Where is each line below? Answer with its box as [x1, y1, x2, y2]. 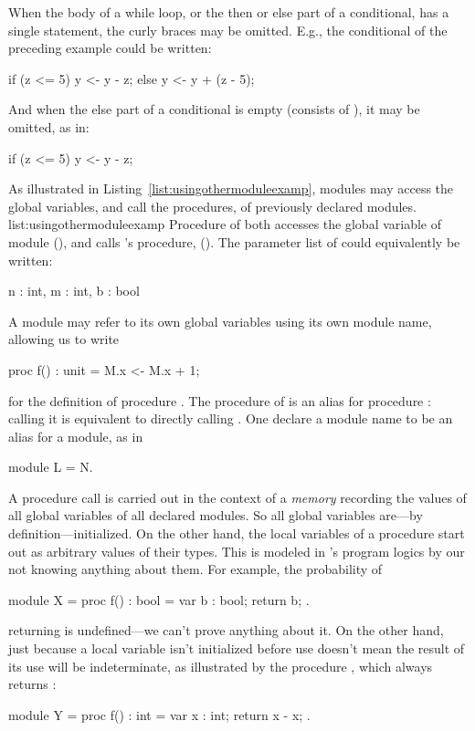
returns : [8, 674, 57, 694]
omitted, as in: [8, 117, 90, 136]
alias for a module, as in [8, 426, 143, 445]
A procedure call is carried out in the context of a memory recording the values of [8, 487, 467, 506]
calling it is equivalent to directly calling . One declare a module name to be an [8, 409, 453, 428]
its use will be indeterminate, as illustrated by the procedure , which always [8, 656, 433, 675]
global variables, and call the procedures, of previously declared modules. [8, 196, 417, 215]
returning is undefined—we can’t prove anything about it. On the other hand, [8, 621, 444, 640]
